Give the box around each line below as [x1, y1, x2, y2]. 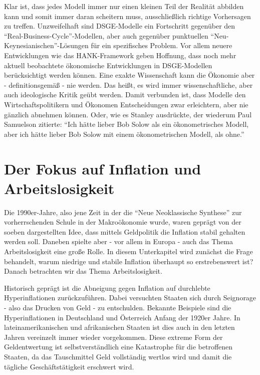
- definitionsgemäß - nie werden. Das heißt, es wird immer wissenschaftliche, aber [4, 79, 253, 90]
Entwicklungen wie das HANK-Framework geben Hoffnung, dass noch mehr [4, 50, 236, 60]
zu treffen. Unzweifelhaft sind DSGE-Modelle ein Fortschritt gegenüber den [4, 21, 235, 31]
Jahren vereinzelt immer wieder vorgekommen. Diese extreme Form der [4, 331, 223, 342]
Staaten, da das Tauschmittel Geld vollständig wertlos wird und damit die [4, 351, 232, 361]
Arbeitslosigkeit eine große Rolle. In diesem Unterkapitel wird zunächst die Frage [4, 246, 253, 256]
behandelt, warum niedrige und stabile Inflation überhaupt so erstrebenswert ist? [4, 256, 253, 266]
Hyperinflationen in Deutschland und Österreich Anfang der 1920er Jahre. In [4, 312, 240, 322]
